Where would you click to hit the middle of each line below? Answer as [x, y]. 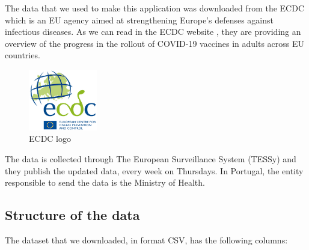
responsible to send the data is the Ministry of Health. [105, 182]
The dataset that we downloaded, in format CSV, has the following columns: [146, 239]
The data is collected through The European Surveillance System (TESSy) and [151, 158]
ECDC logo [50, 139]
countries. [23, 55]
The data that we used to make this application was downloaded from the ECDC [155, 8]
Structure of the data [72, 215]
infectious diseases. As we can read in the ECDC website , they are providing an [153, 32]
